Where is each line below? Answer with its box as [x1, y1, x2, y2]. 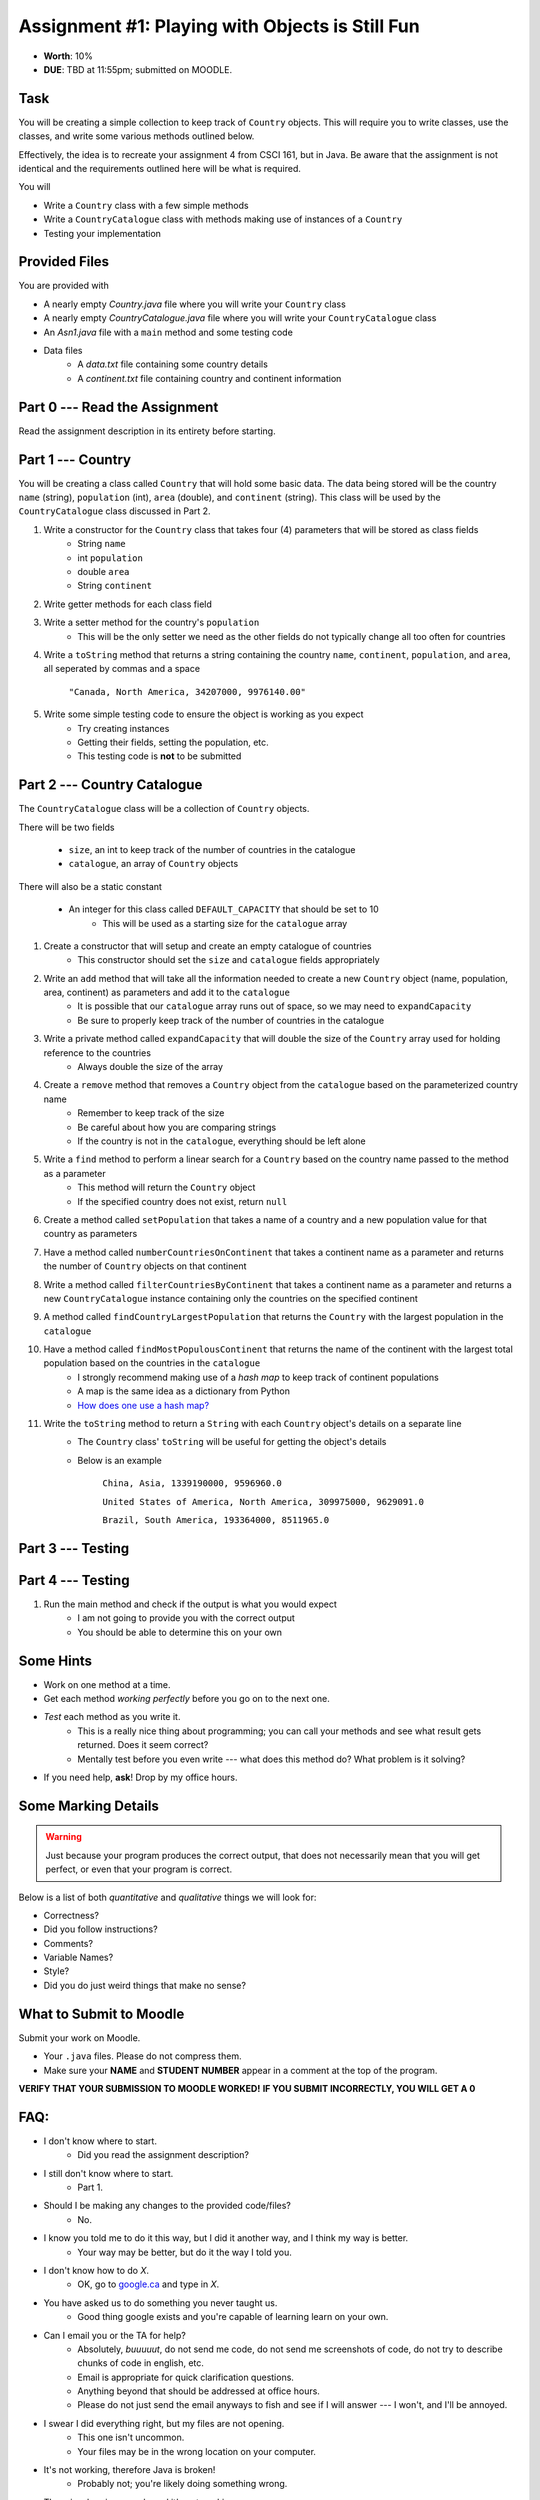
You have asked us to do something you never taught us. [43, 2296, 278, 2309]
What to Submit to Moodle [18, 2005, 185, 2022]
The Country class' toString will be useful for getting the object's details [77, 1436, 387, 1448]
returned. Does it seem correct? [77, 1739, 209, 1751]
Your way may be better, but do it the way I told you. [77, 2246, 292, 2258]
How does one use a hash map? [77, 1399, 210, 1411]
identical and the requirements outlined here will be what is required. [18, 163, 302, 175]
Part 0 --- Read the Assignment [18, 398, 219, 415]
